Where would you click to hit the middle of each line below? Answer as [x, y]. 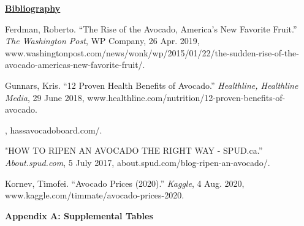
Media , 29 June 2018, [45, 97]
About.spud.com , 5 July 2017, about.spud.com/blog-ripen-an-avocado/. [138, 162]
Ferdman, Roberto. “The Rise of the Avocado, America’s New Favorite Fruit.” [151, 28]
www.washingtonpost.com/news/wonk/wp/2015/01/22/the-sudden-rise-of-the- [152, 52]
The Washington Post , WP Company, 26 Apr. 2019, [102, 41]
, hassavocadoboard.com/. [54, 130]
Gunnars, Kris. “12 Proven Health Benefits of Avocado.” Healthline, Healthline [152, 85]
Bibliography [33, 8]
